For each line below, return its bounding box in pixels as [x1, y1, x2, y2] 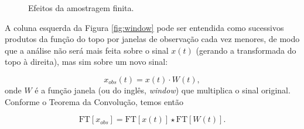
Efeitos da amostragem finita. [28, 2, 134, 13]
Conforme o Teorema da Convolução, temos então [5, 95, 184, 107]
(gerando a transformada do [196, 44, 296, 56]
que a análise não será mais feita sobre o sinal [5, 44, 169, 56]
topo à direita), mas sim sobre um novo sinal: [5, 55, 168, 68]
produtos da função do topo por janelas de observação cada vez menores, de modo [5, 33, 300, 45]
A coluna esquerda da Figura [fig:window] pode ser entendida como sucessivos [5, 21, 284, 33]
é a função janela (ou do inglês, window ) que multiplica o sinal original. [35, 83, 291, 96]
